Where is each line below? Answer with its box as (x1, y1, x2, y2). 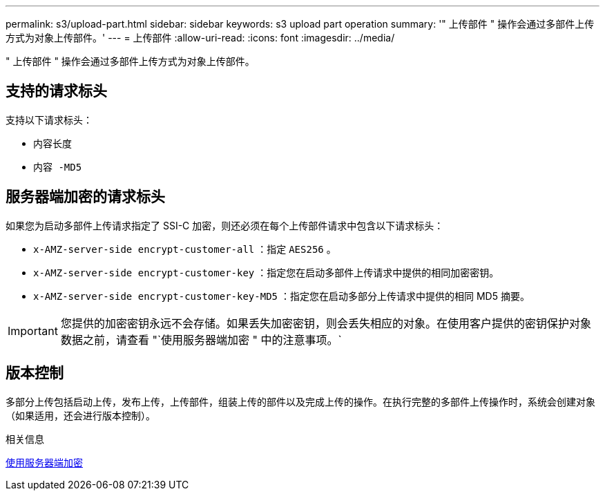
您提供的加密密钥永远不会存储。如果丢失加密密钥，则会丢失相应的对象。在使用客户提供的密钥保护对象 (60, 316, 591, 330)
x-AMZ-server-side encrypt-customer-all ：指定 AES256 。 (33, 242, 336, 255)
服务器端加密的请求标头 (6, 188, 165, 206)
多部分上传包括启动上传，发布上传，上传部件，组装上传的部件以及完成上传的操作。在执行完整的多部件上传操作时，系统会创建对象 (6, 395, 595, 408)
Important (8, 323, 58, 338)
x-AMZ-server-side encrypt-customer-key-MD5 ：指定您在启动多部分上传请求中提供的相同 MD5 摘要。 (33, 289, 530, 302)
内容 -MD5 (33, 161, 82, 173)
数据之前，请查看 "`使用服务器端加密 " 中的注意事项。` (60, 332, 342, 347)
